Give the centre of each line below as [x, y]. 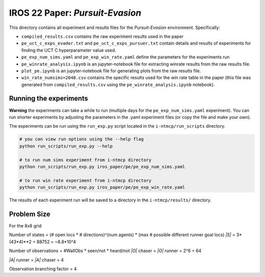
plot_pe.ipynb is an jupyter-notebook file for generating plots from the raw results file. [111, 71]
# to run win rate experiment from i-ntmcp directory [85, 180]
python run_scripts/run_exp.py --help [66, 146]
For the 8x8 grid [25, 225]
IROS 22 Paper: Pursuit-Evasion [75, 13]
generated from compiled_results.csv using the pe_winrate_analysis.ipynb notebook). [118, 84]
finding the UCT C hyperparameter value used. [69, 50]
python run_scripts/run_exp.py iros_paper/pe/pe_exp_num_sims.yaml [102, 166]
